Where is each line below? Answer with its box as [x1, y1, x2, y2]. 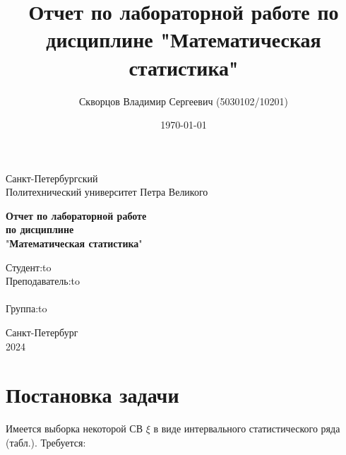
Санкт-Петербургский [6, 170, 98, 185]
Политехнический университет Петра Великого [6, 184, 208, 199]
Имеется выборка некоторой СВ [6, 421, 143, 436]
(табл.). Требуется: [6, 435, 86, 449]
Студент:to [6, 259, 52, 274]
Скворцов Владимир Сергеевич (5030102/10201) [79, 93, 288, 108]
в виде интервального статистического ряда [153, 421, 340, 436]
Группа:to [6, 301, 47, 316]
